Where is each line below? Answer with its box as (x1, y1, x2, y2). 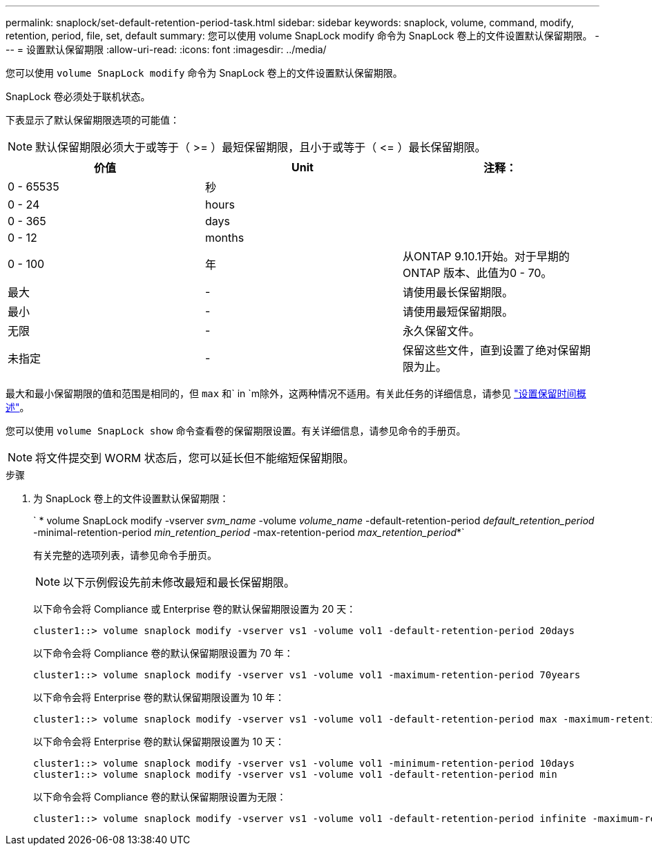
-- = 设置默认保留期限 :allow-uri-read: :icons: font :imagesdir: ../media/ (6, 44, 327, 55)
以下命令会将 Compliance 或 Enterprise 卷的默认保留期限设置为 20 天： (33, 603, 356, 615)
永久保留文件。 (402, 324, 480, 338)
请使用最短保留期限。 (402, 305, 513, 318)
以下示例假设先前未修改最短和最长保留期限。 (63, 575, 296, 589)
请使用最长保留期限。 (402, 285, 513, 299)
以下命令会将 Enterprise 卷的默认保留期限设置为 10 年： (33, 691, 285, 703)
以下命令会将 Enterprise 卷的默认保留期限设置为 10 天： (33, 736, 285, 747)
